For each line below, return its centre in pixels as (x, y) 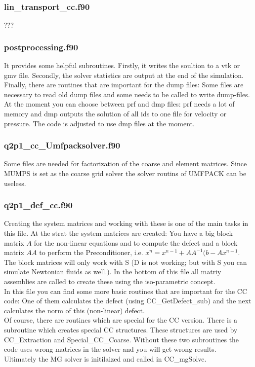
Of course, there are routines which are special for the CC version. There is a (121, 320)
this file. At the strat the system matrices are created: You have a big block (118, 233)
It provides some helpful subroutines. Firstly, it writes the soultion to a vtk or (122, 65)
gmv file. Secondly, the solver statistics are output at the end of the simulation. (124, 75)
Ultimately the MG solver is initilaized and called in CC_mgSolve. (105, 358)
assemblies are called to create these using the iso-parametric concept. (110, 281)
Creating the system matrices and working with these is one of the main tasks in (126, 223)
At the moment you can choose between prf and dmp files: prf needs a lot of (119, 104)
